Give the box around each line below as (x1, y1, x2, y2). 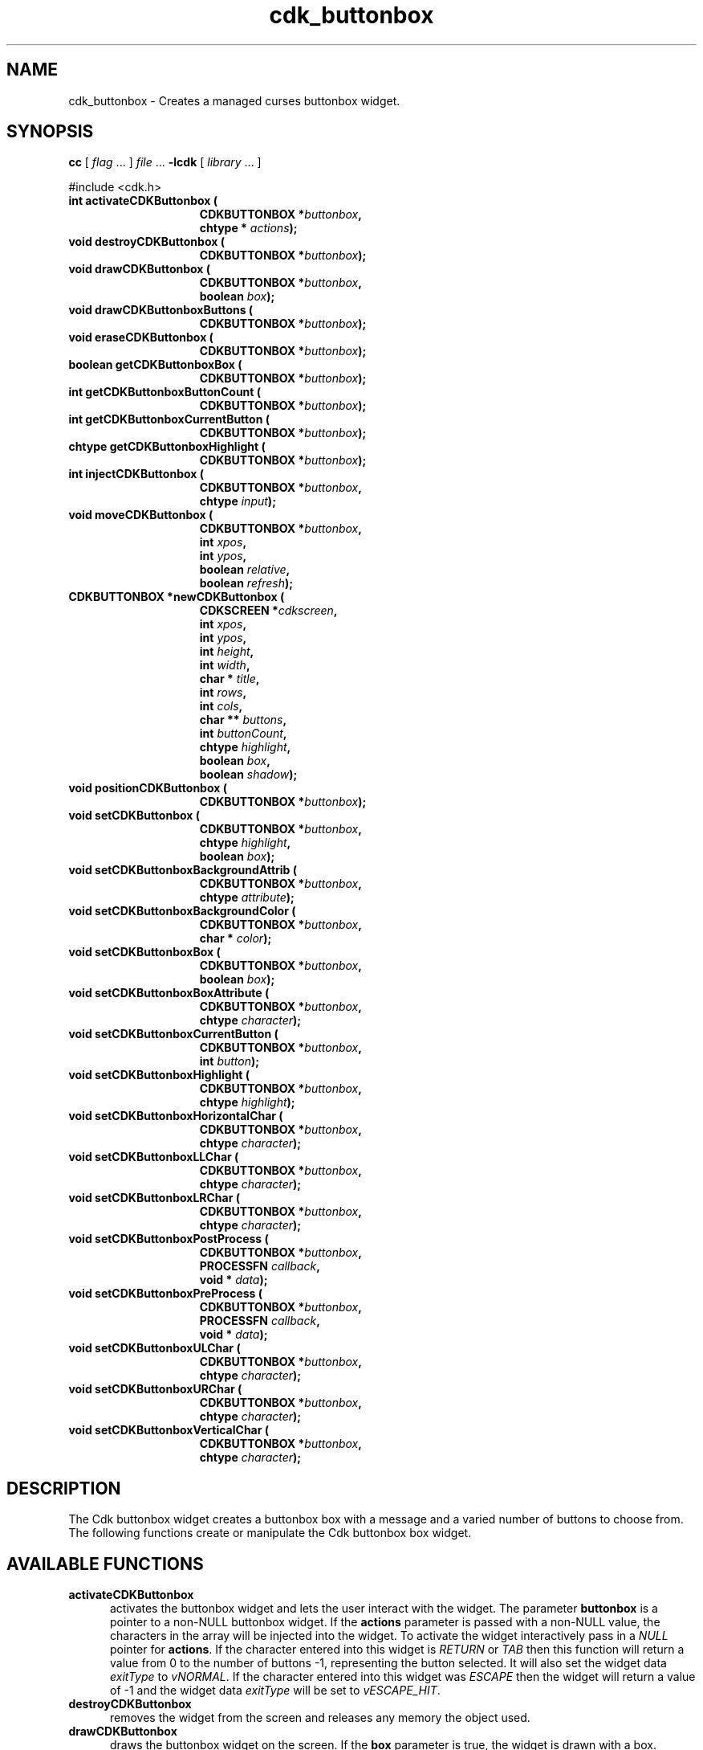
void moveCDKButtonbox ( (68, 508, 213, 522)
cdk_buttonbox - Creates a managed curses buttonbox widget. (68, 93, 400, 108)
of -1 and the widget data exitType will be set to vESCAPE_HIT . (110, 1683, 441, 1698)
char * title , (199, 672, 260, 686)
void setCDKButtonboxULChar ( (68, 1341, 241, 1355)
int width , (199, 658, 250, 673)
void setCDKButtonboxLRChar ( (68, 1191, 240, 1205)
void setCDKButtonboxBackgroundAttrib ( (68, 863, 298, 877)
